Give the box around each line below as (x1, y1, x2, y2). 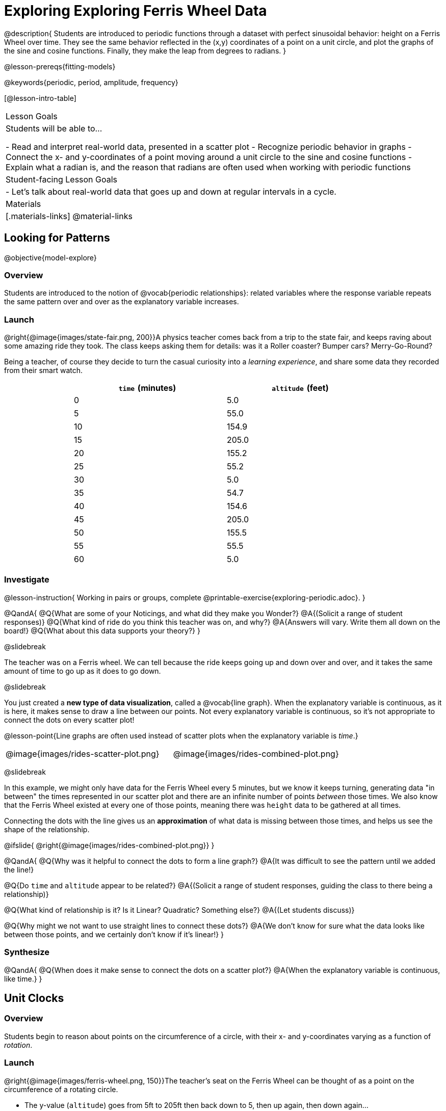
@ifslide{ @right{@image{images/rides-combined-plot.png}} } (4, 840, 215, 850)
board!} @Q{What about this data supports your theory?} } (4, 626, 200, 635)
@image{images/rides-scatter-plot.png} (6, 748, 160, 759)
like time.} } (4, 974, 42, 983)
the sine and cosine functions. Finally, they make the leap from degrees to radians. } (4, 46, 286, 55)
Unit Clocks (4, 992, 64, 1005)
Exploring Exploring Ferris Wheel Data (4, 2, 267, 19)
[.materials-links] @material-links (6, 210, 133, 221)
